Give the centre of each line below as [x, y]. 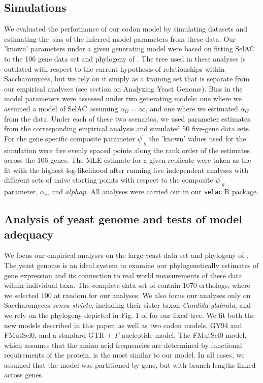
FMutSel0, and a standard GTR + [58, 335]
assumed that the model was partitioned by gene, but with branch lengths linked [130, 364]
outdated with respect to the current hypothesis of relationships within [114, 68]
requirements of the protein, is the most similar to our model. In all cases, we [124, 355]
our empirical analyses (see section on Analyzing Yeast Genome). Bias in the [123, 88]
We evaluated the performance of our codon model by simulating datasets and [126, 29]
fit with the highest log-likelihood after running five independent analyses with [126, 170]
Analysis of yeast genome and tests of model [123, 219]
